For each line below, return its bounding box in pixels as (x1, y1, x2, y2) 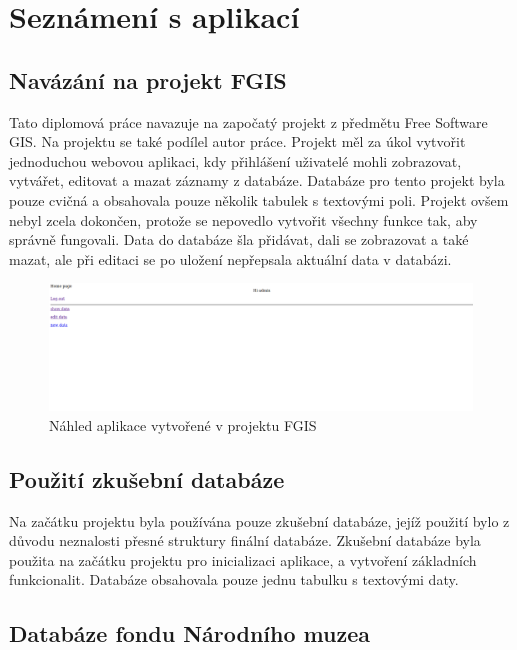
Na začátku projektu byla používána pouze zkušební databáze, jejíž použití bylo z (9, 510, 510, 531)
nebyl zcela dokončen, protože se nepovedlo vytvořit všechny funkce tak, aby (9, 209, 478, 230)
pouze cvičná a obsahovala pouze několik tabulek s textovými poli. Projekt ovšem (9, 189, 509, 210)
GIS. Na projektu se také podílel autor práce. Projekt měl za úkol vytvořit (9, 131, 466, 152)
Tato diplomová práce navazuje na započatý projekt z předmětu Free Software (9, 111, 488, 132)
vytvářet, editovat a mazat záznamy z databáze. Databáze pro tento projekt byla (9, 170, 505, 191)
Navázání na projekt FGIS (9, 64, 287, 95)
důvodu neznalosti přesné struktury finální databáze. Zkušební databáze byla (9, 530, 481, 551)
